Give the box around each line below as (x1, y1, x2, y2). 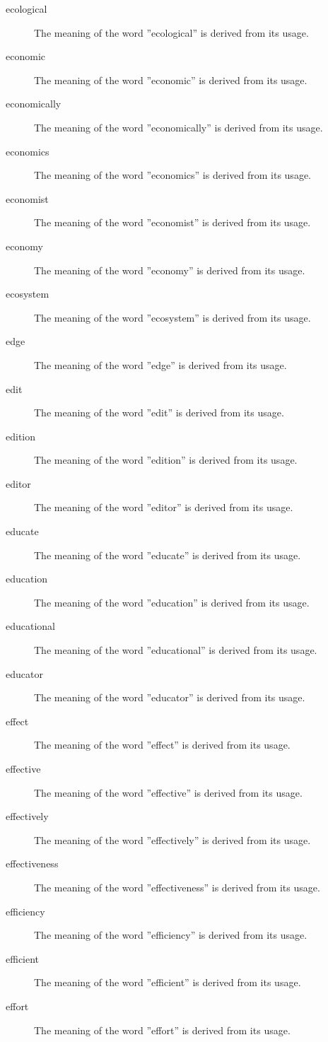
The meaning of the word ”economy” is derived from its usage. (34, 262, 305, 277)
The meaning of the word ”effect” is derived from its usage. (34, 737, 291, 752)
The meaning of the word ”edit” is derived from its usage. (34, 405, 284, 420)
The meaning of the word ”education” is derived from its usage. (34, 595, 310, 609)
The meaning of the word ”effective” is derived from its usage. (34, 785, 303, 800)
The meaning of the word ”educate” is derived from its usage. (34, 547, 301, 562)
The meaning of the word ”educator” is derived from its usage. (34, 690, 305, 705)
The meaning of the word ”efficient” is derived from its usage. (34, 975, 301, 990)
